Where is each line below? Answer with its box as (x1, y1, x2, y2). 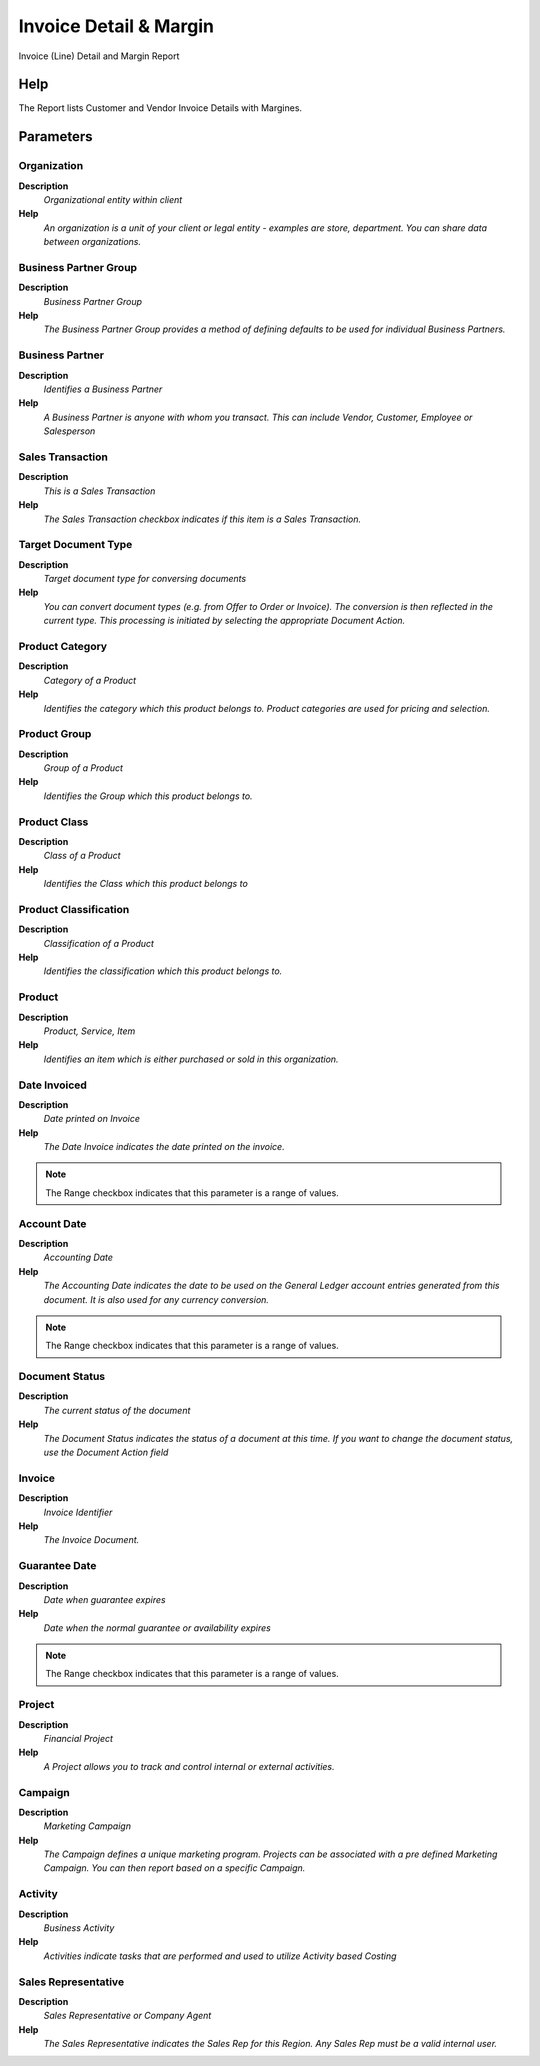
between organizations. (43, 236, 142, 248)
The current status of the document (43, 1404, 191, 1416)
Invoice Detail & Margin (18, 15, 215, 37)
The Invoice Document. (43, 1534, 140, 1546)
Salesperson (43, 425, 96, 437)
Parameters (18, 128, 93, 145)
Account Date (18, 1216, 87, 1230)
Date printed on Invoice (43, 1113, 140, 1125)
